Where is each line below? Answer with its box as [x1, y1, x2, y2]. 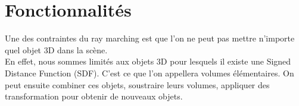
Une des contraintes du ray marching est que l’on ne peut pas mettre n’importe [5, 32, 295, 44]
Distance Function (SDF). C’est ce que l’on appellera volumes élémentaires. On [5, 66, 294, 79]
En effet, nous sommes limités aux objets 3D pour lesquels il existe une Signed [5, 55, 291, 68]
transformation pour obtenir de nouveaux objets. [5, 90, 183, 102]
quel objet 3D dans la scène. [5, 43, 108, 56]
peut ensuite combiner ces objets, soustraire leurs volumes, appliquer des [5, 78, 270, 91]
